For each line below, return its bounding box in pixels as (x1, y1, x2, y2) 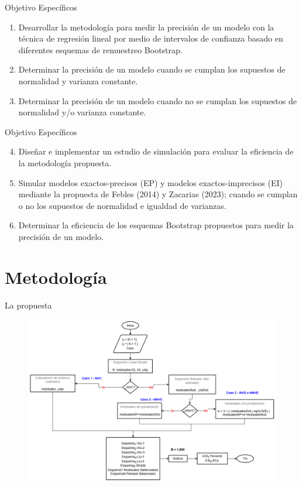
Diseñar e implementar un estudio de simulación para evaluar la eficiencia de (18, 145, 294, 157)
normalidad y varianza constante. (18, 74, 138, 87)
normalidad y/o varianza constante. (18, 106, 146, 118)
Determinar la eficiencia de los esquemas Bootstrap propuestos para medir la (18, 219, 294, 231)
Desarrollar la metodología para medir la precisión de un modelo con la (18, 20, 274, 33)
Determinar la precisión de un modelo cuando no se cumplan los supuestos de (18, 94, 297, 107)
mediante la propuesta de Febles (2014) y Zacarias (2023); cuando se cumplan (18, 188, 298, 200)
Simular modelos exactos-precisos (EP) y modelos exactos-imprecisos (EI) (18, 176, 283, 188)
